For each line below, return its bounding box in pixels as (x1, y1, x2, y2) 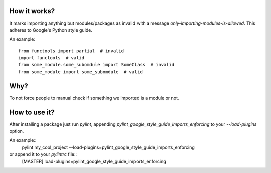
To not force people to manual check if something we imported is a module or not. (9, 95, 179, 101)
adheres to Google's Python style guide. (9, 27, 93, 33)
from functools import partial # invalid (18, 48, 124, 54)
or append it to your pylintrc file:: (9, 151, 77, 157)
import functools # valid (18, 55, 85, 61)
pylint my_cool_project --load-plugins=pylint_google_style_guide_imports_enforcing (22, 144, 195, 150)
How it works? (9, 7, 55, 15)
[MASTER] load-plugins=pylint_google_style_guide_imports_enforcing (22, 158, 167, 164)
